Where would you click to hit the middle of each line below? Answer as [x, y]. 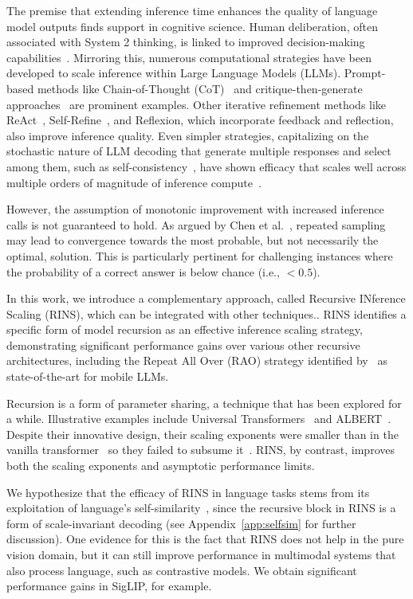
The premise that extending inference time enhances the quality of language [192, 10]
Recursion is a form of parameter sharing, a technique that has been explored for [204, 403]
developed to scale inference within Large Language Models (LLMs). [174, 73]
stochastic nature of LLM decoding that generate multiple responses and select [199, 151]
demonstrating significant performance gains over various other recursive [183, 345]
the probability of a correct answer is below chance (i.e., [143, 271]
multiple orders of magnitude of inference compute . [134, 182]
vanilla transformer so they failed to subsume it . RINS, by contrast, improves [201, 450]
